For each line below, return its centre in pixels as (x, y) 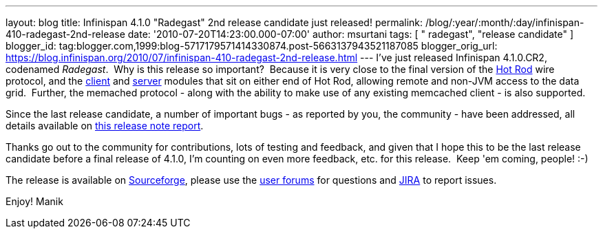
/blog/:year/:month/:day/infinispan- (505, 22)
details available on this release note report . (105, 126)
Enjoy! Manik (34, 201)
